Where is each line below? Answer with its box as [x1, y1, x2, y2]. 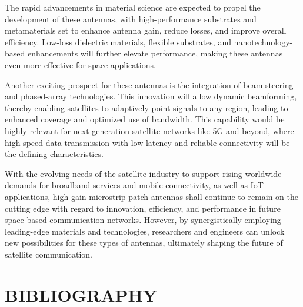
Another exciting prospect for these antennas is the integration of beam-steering [5, 78, 294, 91]
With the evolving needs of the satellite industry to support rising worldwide [5, 167, 282, 179]
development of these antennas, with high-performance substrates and [5, 12, 257, 25]
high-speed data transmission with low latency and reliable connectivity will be [5, 136, 290, 148]
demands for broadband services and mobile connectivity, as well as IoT [5, 179, 264, 191]
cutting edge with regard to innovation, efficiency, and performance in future [5, 202, 281, 214]
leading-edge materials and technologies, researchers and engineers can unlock [5, 225, 285, 237]
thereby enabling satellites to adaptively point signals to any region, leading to [5, 101, 288, 114]
